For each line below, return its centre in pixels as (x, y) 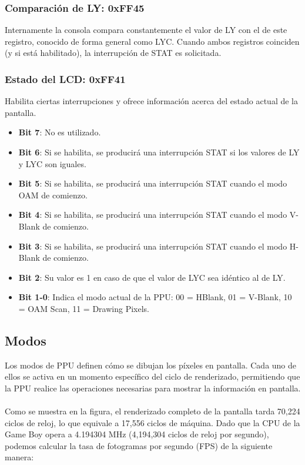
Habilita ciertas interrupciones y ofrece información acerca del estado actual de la (151, 101)
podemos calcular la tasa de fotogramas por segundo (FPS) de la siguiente (139, 445)
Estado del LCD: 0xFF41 (65, 79)
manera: (19, 457)
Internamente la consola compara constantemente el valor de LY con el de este (146, 30)
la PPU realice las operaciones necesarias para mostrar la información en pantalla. (153, 388)
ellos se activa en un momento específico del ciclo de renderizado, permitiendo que (152, 376)
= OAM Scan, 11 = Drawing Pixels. (84, 308)
